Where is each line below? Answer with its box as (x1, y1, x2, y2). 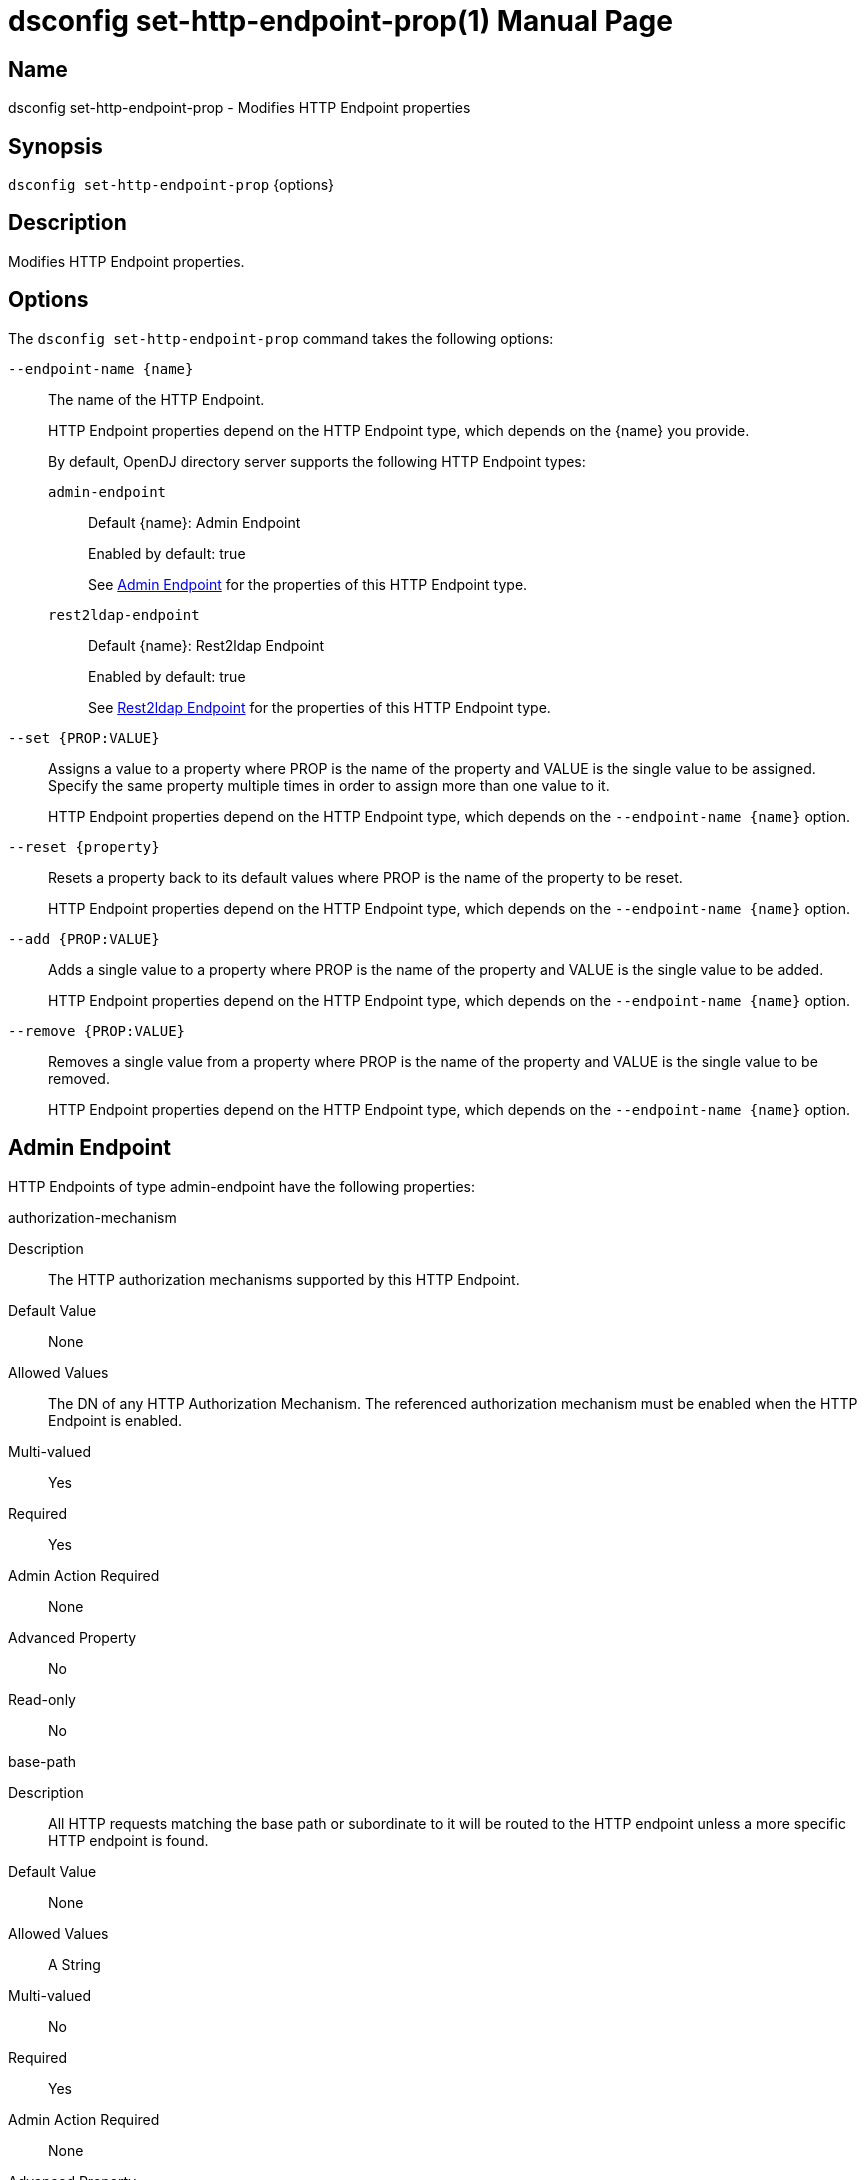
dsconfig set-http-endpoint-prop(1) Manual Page (8, 4, 673, 38)
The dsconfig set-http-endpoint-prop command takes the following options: (8, 329, 554, 347)
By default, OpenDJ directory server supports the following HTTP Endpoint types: (48, 452, 586, 470)
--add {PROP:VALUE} (8, 930, 160, 947)
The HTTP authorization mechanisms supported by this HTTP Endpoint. (48, 1270, 520, 1288)
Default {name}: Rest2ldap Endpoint (88, 636, 325, 654)
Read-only (8, 1690, 76, 1708)
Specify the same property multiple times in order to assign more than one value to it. (48, 776, 610, 794)
